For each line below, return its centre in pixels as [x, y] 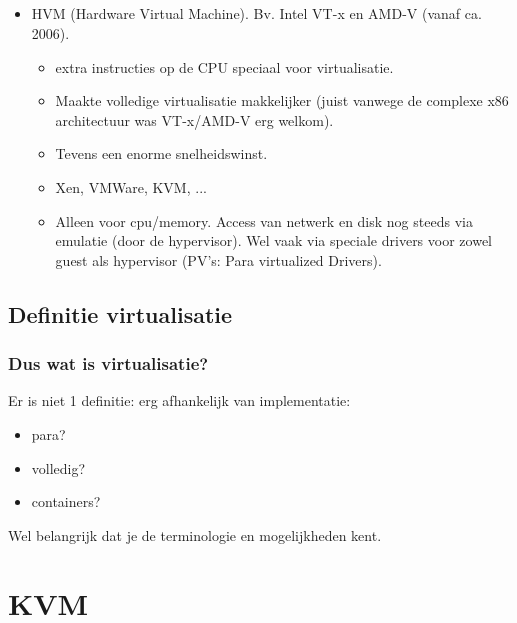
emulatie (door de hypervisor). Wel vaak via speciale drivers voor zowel [273, 240]
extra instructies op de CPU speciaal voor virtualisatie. [224, 66]
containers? [66, 501]
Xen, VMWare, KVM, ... [131, 186]
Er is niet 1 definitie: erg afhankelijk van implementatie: [179, 400]
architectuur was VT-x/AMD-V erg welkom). [194, 119]
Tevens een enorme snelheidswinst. [161, 153]
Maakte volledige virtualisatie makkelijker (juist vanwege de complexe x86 [282, 100]
